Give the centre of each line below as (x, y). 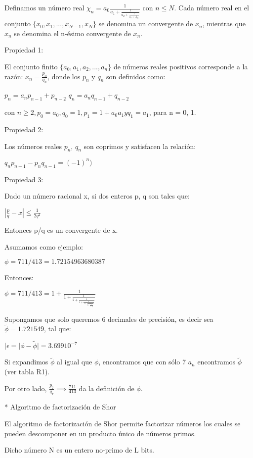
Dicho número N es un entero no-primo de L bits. (79, 450)
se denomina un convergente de (146, 24)
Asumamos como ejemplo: (44, 246)
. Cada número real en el (211, 7)
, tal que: (57, 329)
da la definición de (106, 388)
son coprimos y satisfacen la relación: (140, 146)
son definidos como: (136, 76)
